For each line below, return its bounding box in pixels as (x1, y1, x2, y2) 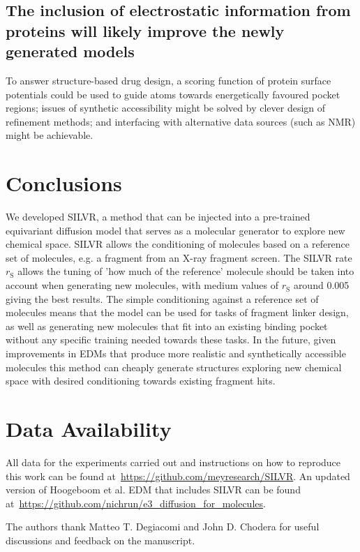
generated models (6, 40, 135, 62)
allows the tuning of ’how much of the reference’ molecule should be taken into (17, 264, 354, 278)
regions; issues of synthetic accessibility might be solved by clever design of (6, 100, 326, 115)
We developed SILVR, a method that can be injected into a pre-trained (6, 209, 310, 224)
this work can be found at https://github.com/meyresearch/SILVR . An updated (6, 468, 350, 483)
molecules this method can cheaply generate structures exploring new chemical (6, 359, 342, 374)
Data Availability (6, 414, 172, 442)
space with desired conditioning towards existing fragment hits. (6, 373, 276, 388)
